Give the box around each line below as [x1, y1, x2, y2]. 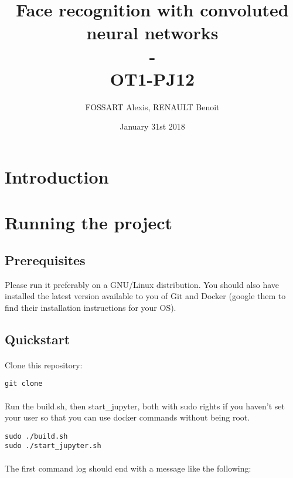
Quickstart [5, 330, 70, 348]
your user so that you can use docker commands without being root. [5, 411, 250, 423]
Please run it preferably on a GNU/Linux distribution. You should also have [5, 278, 280, 290]
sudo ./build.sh [5, 432, 68, 440]
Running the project [5, 211, 173, 235]
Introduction [5, 164, 109, 188]
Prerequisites [5, 250, 86, 269]
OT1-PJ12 [110, 66, 195, 90]
